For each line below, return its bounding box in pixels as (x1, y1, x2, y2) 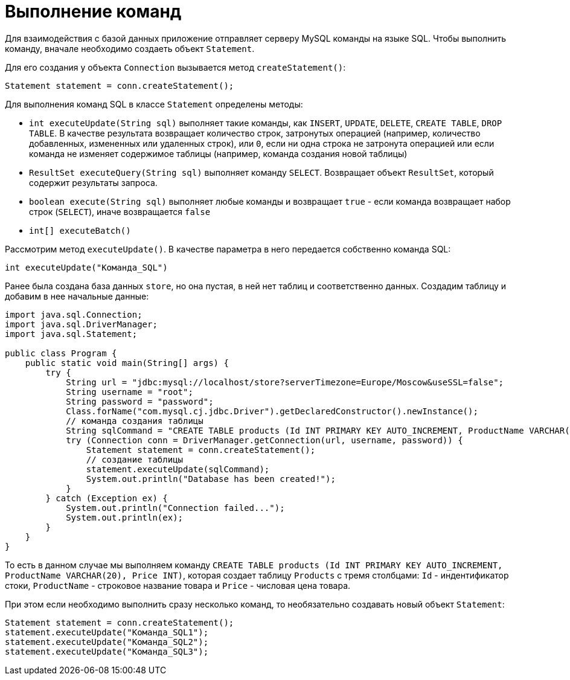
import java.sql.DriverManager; (5, 319, 158, 329)
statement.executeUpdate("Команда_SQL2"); (5, 637, 209, 647)
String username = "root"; (66, 387, 193, 397)
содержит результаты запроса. (29, 177, 158, 188)
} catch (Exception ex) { (45, 493, 168, 503)
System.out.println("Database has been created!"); (86, 473, 336, 484)
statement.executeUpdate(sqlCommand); (86, 464, 270, 474)
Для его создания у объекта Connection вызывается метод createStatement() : (5, 62, 346, 72)
